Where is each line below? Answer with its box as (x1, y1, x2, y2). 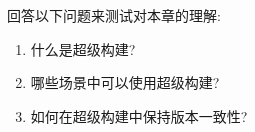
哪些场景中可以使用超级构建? (30, 72, 220, 93)
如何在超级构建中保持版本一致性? (30, 105, 248, 126)
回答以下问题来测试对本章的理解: (7, 5, 221, 25)
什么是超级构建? (30, 38, 136, 59)
